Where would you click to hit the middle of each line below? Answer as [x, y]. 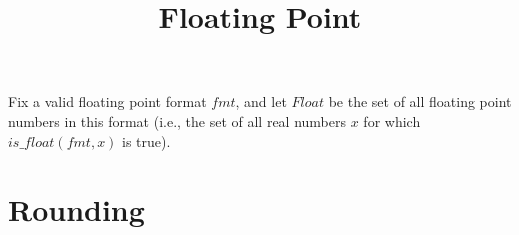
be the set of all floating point [420, 101]
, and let [261, 101]
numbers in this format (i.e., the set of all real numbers [177, 120]
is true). [146, 140]
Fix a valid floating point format [107, 101]
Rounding [76, 209]
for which [392, 120]
